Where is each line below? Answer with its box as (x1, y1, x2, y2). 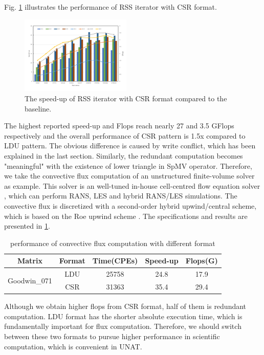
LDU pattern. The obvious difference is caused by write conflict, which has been (4, 140, 256, 151)
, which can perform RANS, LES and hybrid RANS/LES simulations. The (4, 190, 237, 201)
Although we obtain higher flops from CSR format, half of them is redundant (4, 301, 247, 312)
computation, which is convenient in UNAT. (4, 341, 142, 351)
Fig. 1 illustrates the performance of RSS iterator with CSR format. (4, 2, 217, 12)
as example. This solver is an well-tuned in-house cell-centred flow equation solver (4, 180, 260, 191)
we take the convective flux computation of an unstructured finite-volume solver (4, 170, 255, 181)
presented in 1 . (4, 220, 50, 231)
